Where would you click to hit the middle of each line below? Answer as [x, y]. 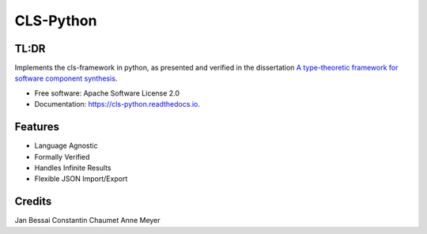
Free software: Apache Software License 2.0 [107, 93]
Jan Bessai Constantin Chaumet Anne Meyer [88, 221]
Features [37, 127]
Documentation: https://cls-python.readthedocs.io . [117, 104]
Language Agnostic [66, 145]
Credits [33, 202]
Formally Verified [62, 157]
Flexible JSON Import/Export [81, 179]
